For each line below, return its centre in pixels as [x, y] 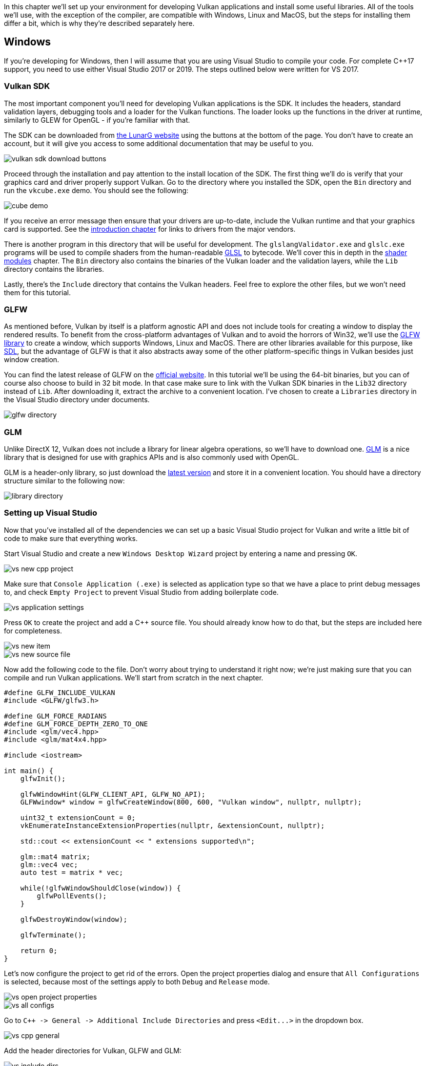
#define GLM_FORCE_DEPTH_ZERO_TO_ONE [76, 724]
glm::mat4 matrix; [55, 857]
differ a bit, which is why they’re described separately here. [99, 23]
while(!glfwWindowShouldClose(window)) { [101, 888]
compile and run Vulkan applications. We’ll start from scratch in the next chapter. [134, 677]
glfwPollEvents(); [72, 896]
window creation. [32, 360]
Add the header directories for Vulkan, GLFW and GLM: [93, 1050]
